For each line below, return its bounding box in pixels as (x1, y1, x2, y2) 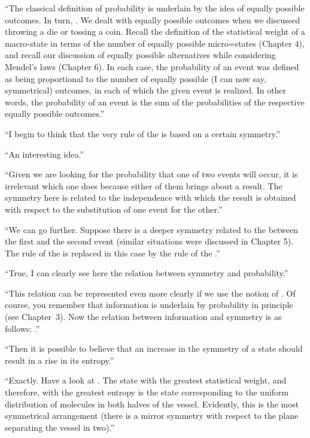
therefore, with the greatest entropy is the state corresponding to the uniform (5, 386, 289, 398)
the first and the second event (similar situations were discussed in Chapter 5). (5, 235, 294, 247)
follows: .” (5, 322, 40, 334)
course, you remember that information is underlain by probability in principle (5, 298, 293, 311)
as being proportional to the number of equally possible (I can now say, (5, 72, 266, 84)
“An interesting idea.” (5, 147, 84, 160)
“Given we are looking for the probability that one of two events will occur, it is (5, 168, 298, 180)
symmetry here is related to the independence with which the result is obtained (5, 191, 296, 204)
